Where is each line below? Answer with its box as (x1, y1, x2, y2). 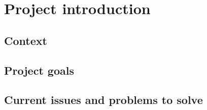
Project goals (4, 62, 74, 78)
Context (4, 32, 47, 48)
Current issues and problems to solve (4, 92, 203, 107)
